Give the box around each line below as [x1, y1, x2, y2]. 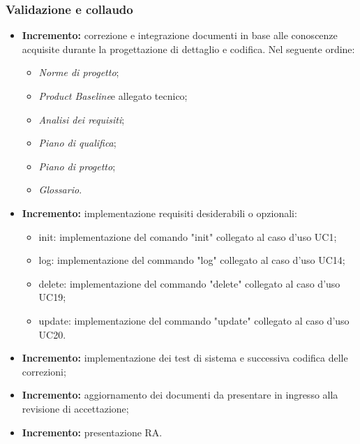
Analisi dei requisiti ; [38, 112, 125, 126]
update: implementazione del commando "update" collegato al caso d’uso [38, 313, 350, 327]
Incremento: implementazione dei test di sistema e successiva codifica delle [22, 350, 348, 365]
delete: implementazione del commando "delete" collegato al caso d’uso [38, 276, 340, 290]
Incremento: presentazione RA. [22, 424, 163, 439]
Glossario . [38, 182, 82, 197]
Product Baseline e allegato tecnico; [38, 89, 188, 103]
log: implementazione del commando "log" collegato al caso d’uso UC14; [38, 253, 345, 267]
